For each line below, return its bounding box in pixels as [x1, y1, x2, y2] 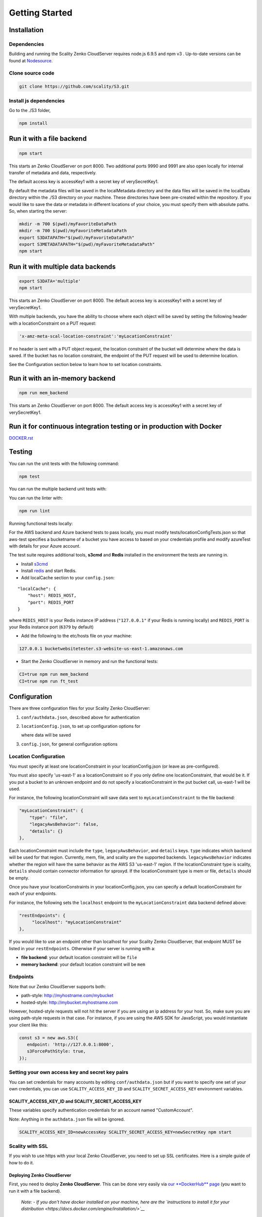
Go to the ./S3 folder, [9, 107, 51, 113]
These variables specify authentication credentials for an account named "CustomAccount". [9, 1107, 194, 1113]
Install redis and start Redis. [21, 568, 77, 574]
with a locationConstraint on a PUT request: [9, 320, 97, 326]
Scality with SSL [9, 1143, 49, 1150]
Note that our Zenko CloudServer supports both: [9, 983, 106, 989]
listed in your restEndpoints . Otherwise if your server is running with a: [9, 945, 155, 951]
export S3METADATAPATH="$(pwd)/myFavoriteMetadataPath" [19, 241, 155, 247]
